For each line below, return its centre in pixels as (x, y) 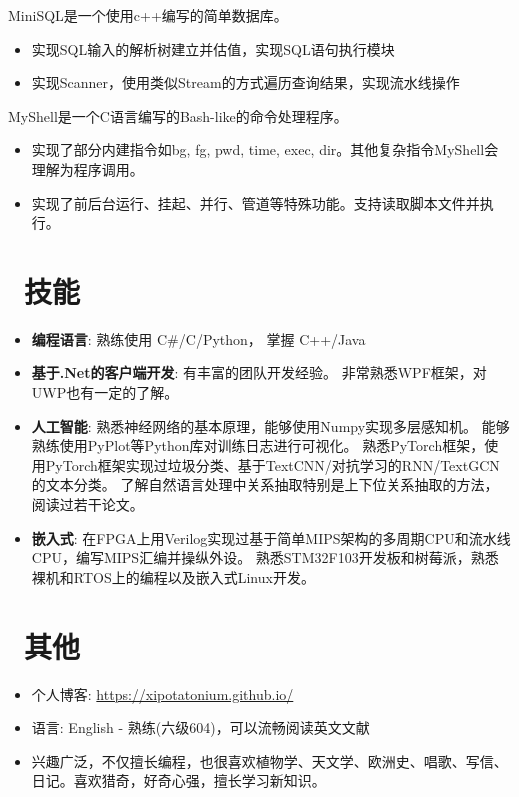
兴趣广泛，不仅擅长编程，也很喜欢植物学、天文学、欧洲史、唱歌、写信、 (269, 760)
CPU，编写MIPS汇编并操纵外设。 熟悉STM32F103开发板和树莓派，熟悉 (265, 557)
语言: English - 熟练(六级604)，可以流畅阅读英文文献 (200, 727)
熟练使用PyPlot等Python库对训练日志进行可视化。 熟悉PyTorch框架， (258, 445)
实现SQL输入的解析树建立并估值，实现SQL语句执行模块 (213, 48)
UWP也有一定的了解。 (105, 392)
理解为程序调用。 (87, 168)
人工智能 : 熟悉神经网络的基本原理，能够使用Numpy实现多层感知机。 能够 (270, 425)
